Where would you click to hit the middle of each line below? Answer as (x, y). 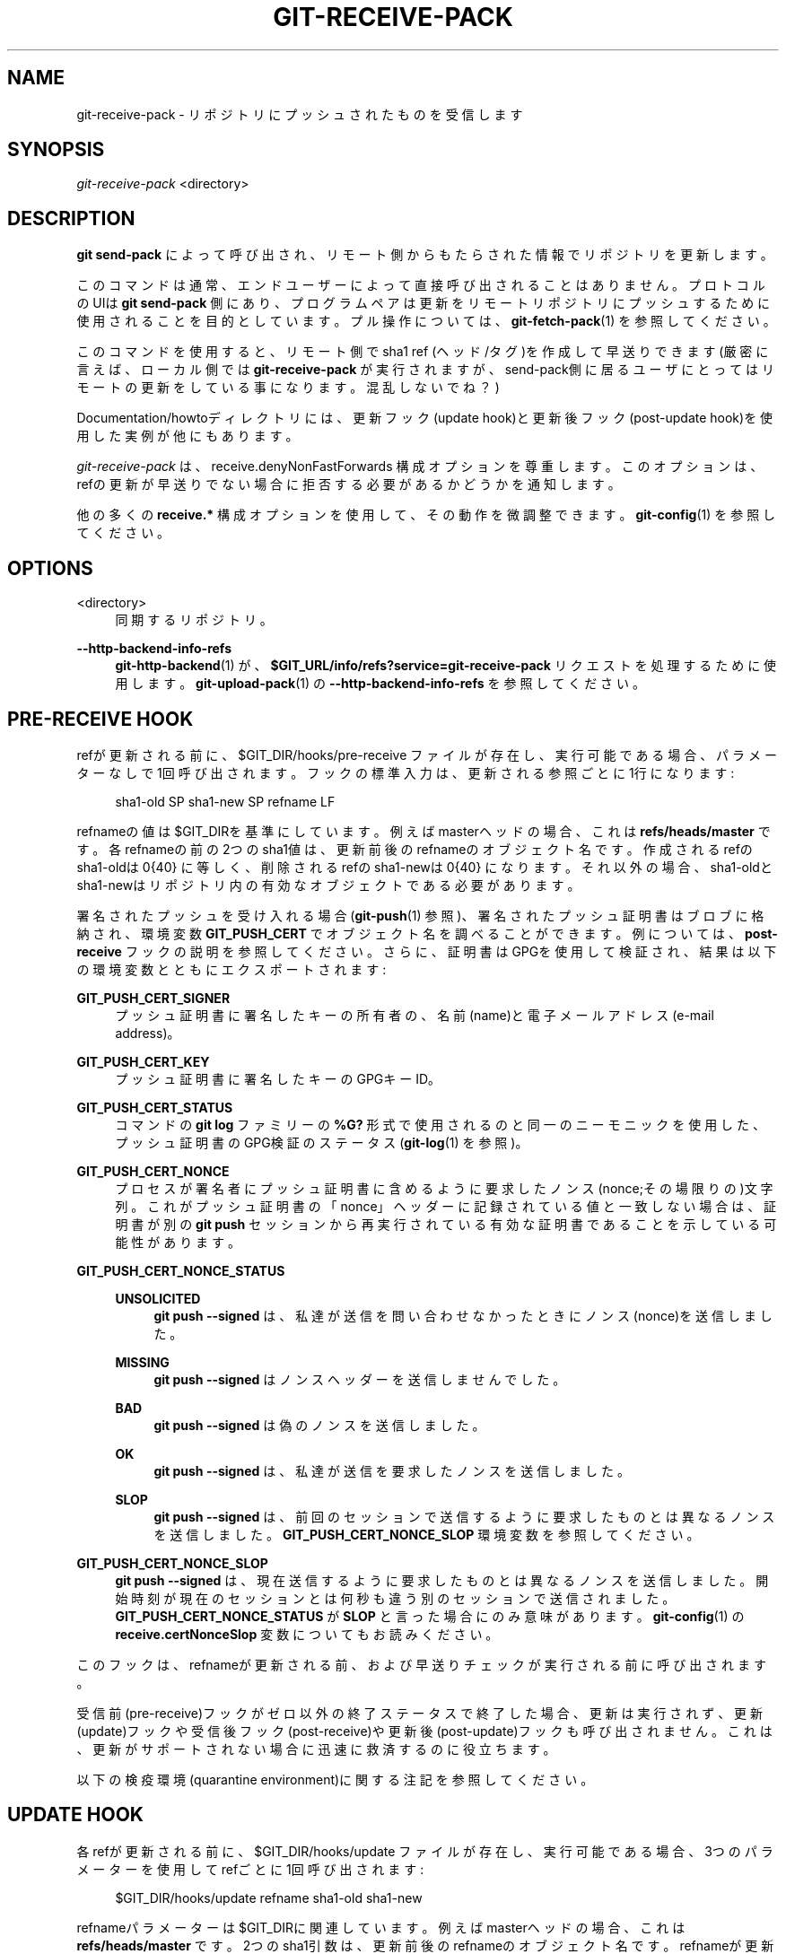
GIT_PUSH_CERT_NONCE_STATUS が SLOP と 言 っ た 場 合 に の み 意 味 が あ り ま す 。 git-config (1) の (430, 1616)
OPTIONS (50, 568)
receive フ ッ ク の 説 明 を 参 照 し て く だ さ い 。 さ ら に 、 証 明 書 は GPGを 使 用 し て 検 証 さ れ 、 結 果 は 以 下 (427, 951)
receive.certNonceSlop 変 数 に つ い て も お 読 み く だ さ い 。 (307, 1634)
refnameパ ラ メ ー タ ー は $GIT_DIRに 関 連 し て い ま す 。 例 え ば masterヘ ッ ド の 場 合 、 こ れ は (381, 1927)
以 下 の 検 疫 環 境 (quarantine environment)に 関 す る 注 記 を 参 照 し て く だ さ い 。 (335, 1779)
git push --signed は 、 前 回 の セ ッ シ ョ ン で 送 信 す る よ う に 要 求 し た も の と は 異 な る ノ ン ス (464, 1516)
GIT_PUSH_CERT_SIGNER (153, 998)
